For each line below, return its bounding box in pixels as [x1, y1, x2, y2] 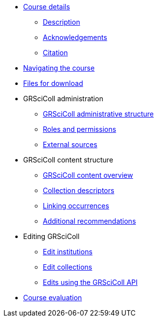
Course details [23, 2, 70, 11]
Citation [43, 48, 68, 57]
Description [43, 18, 80, 26]
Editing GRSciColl [23, 232, 80, 241]
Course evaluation [23, 293, 82, 302]
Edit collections [43, 263, 93, 271]
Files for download [23, 79, 83, 87]
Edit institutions [43, 247, 93, 256]
